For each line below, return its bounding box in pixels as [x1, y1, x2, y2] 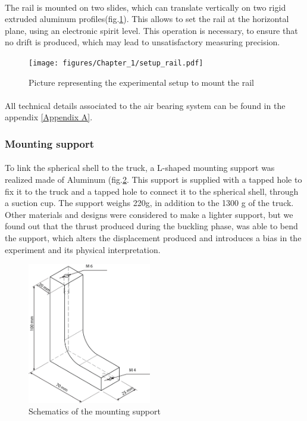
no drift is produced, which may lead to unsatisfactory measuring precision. [5, 36, 280, 48]
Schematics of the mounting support [29, 405, 161, 417]
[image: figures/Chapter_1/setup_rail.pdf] [29, 58, 203, 67]
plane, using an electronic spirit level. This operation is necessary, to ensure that [5, 24, 298, 36]
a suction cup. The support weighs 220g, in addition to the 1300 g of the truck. [5, 197, 294, 209]
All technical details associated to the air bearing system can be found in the [5, 99, 286, 111]
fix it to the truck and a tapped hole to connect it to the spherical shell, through [5, 185, 299, 197]
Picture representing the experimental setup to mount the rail [29, 76, 254, 88]
